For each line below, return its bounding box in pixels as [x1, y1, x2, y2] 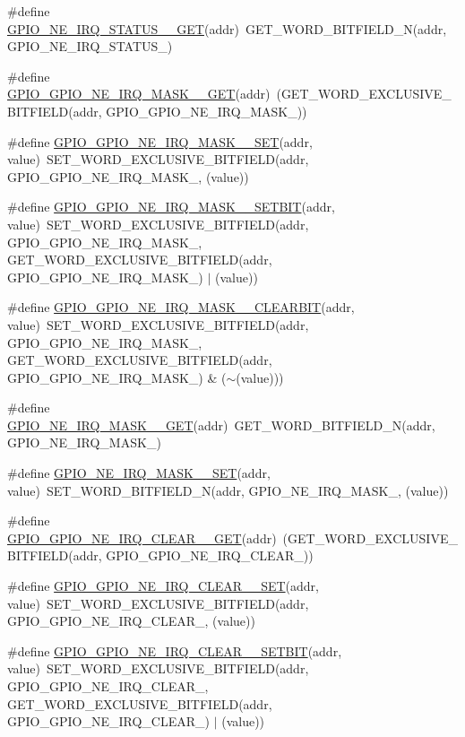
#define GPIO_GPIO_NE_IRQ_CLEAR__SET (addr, [7, 577, 319, 595]
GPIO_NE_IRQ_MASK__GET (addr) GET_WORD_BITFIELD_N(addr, [7, 415, 435, 434]
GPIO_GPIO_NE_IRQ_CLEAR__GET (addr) [7, 528, 277, 547]
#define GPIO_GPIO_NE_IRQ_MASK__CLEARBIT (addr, [7, 298, 355, 316]
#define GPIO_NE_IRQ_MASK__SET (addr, [7, 464, 271, 482]
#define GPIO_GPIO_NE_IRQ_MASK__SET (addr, [7, 132, 313, 151]
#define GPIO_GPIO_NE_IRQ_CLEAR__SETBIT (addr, [7, 641, 342, 660]
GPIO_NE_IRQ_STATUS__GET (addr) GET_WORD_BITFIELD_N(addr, [7, 19, 447, 38]
